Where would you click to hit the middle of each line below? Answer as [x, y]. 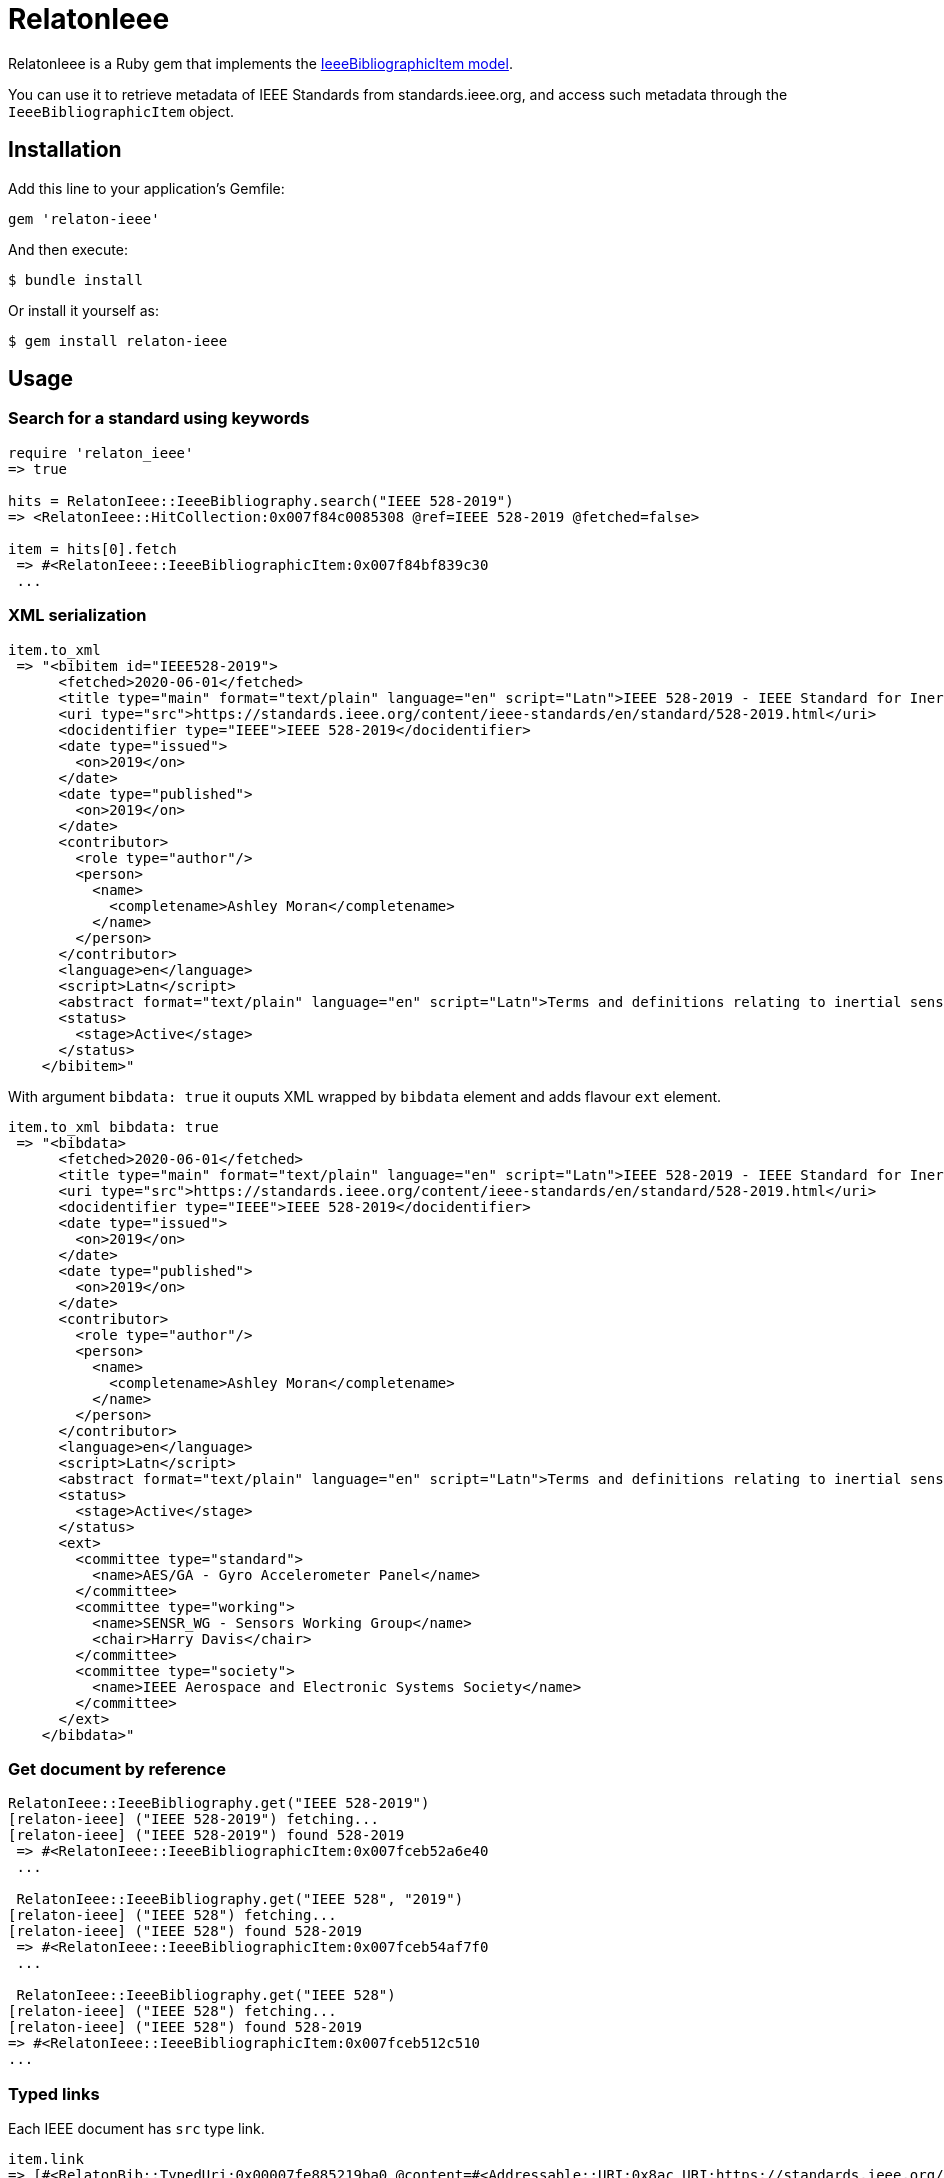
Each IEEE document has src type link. [136, 2129]
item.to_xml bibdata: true [113, 1126]
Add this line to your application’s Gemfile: [146, 188]
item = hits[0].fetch [92, 548]
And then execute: [68, 249]
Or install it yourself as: [83, 310]
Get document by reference [117, 1768]
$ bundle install [75, 279]
